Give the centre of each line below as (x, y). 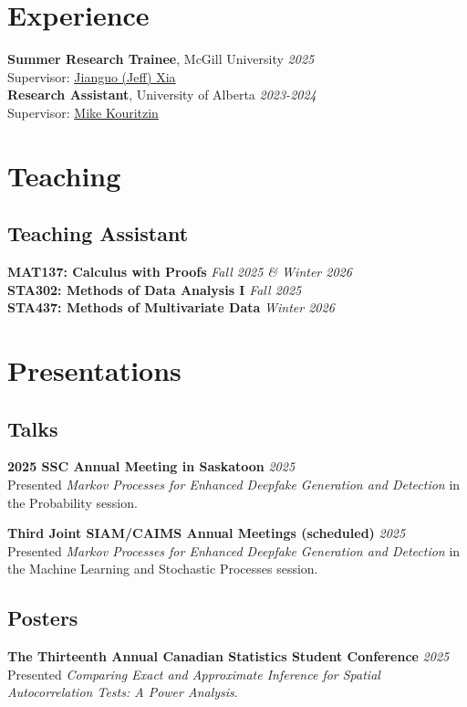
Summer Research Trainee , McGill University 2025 (161, 59)
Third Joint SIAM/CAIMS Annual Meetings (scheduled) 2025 (207, 533)
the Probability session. (73, 502)
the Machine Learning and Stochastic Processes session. (163, 569)
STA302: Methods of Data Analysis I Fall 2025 (155, 289)
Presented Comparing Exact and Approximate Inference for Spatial (194, 674)
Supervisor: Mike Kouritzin (83, 112)
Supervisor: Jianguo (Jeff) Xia (92, 76)
